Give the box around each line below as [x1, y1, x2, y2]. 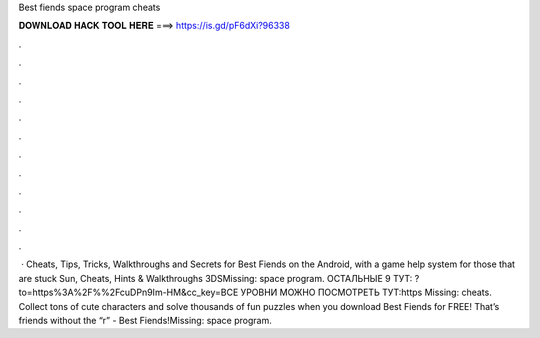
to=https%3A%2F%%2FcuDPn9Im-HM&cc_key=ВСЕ [18, 286, 239, 299]
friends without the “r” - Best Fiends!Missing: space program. [18, 315, 272, 327]
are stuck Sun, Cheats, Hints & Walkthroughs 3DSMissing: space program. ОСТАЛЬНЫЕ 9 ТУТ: [18, 272, 413, 284]
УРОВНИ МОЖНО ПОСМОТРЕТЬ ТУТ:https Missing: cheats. [240, 286, 492, 299]
